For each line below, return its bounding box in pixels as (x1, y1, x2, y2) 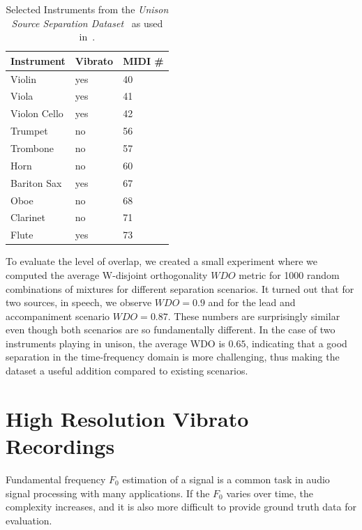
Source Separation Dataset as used (11, 15, 163, 30)
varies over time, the (226, 485, 314, 500)
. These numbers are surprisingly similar (167, 308, 340, 323)
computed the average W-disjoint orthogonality (6, 267, 208, 282)
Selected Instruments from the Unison (6, 2, 169, 16)
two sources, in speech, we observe (6, 295, 152, 310)
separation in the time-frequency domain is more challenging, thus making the (6, 349, 340, 364)
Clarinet (10, 210, 45, 225)
